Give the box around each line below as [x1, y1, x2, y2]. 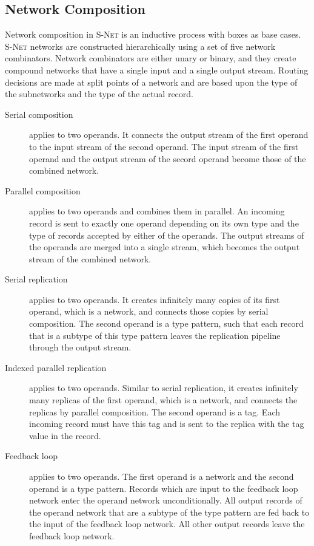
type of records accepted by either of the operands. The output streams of [29, 228, 304, 241]
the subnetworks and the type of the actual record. [5, 87, 193, 100]
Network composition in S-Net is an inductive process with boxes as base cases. [5, 28, 301, 41]
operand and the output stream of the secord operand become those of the [29, 152, 306, 165]
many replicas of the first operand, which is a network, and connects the [29, 394, 298, 406]
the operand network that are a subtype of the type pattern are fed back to [29, 505, 310, 518]
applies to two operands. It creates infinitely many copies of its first [29, 293, 280, 305]
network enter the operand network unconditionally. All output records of [29, 494, 302, 507]
